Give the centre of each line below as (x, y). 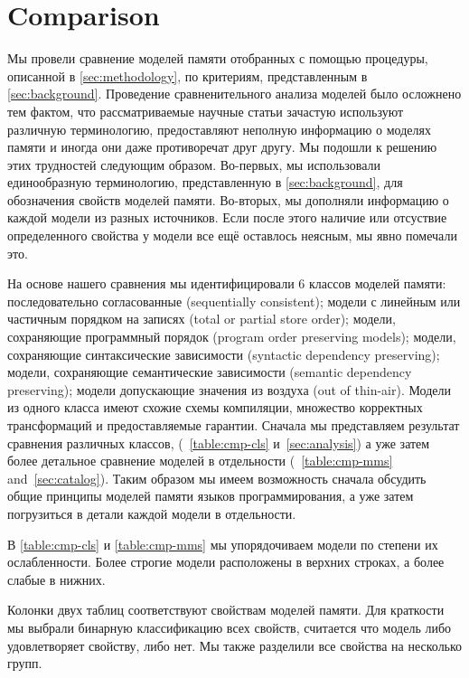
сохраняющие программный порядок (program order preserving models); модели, (232, 337)
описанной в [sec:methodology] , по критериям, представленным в (188, 75)
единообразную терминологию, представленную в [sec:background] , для (205, 182)
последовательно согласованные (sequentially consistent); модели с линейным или (234, 301)
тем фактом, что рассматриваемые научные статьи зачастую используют (206, 111)
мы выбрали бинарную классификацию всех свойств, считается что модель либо (230, 627)
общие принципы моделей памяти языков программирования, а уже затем (211, 496)
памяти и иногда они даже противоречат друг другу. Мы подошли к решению (222, 147)
